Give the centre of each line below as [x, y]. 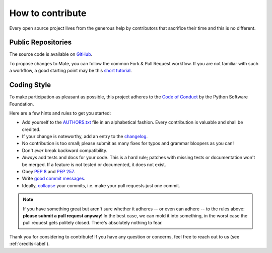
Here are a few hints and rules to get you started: [60, 113]
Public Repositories [41, 42]
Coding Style [30, 85]
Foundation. [22, 104]
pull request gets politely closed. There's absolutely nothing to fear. [93, 223]
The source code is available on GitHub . [51, 54]
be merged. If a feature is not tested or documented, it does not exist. [94, 164]
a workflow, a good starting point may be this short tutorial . [71, 71]
